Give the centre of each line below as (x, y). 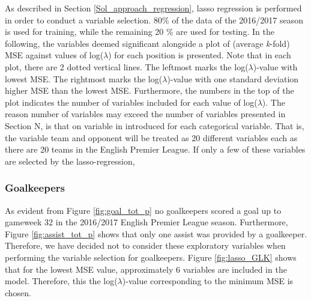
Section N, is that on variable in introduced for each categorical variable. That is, (155, 125)
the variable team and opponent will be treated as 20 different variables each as (151, 137)
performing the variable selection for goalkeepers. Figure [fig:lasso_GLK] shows (151, 257)
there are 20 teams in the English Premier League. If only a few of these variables (155, 149)
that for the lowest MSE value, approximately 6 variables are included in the (146, 269)
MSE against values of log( (54, 55)
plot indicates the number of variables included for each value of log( (131, 102)
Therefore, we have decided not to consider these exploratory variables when (145, 245)
